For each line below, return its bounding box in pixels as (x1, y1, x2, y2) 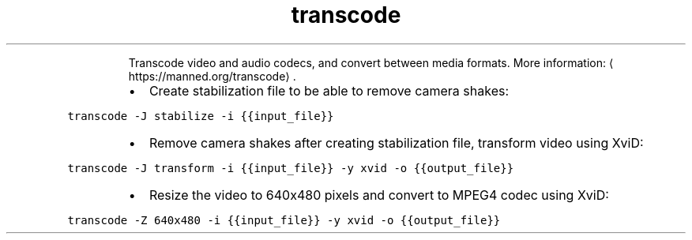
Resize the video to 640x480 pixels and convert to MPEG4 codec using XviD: (149, 186, 609, 203)
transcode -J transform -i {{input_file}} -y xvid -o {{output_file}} (67, 161, 514, 174)
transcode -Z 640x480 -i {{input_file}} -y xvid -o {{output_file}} (67, 213, 501, 227)
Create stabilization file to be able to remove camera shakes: (149, 82, 510, 99)
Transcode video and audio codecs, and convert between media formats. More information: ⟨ (128, 55, 614, 69)
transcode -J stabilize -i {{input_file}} (67, 109, 334, 122)
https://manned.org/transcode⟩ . (128, 69, 296, 83)
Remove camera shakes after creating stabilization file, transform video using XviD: (149, 134, 644, 151)
